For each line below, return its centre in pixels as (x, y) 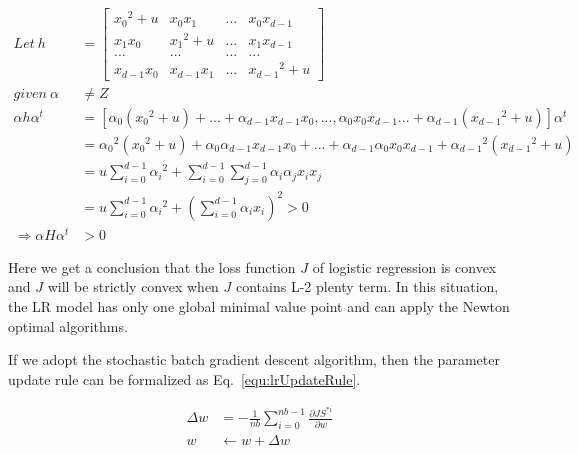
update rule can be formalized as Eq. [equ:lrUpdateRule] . (184, 378)
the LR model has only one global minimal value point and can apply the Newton (259, 306)
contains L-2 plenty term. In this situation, (367, 286)
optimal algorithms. (68, 325)
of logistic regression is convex (404, 266)
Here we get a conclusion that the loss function (152, 266)
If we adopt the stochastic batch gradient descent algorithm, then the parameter (254, 359)
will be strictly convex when (133, 286)
